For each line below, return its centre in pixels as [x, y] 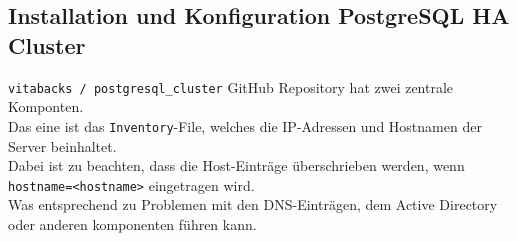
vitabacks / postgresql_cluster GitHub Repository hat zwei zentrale [231, 86]
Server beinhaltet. [62, 145]
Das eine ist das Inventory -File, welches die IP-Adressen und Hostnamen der [245, 125]
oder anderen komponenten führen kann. [132, 223]
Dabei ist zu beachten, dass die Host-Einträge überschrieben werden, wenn [236, 165]
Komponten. [46, 106]
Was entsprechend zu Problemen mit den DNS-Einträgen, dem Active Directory [253, 204]
